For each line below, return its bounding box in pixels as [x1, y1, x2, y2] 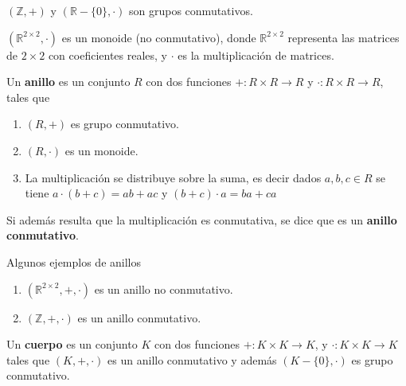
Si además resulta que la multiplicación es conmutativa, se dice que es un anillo [6, 211, 397, 228]
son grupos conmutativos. [129, 2, 253, 18]
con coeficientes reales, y [48, 46, 167, 63]
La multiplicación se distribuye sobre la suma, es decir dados [25, 169, 322, 185]
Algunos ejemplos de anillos [6, 253, 142, 270]
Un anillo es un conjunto [6, 73, 131, 90]
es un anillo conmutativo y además [107, 351, 277, 368]
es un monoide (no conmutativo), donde [61, 29, 256, 45]
